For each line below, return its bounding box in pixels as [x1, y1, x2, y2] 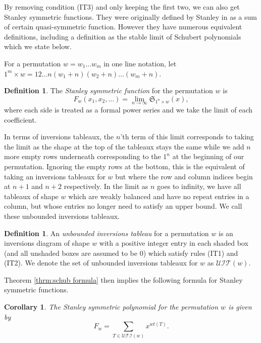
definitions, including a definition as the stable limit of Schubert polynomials [4, 31, 241, 42]
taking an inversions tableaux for [4, 171, 106, 181]
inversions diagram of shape [4, 238, 90, 248]
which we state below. [4, 41, 72, 52]
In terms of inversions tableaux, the [4, 131, 114, 142]
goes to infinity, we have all [157, 181, 241, 192]
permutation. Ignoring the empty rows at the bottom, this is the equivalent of [4, 161, 245, 171]
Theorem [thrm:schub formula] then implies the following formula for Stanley [4, 274, 243, 285]
